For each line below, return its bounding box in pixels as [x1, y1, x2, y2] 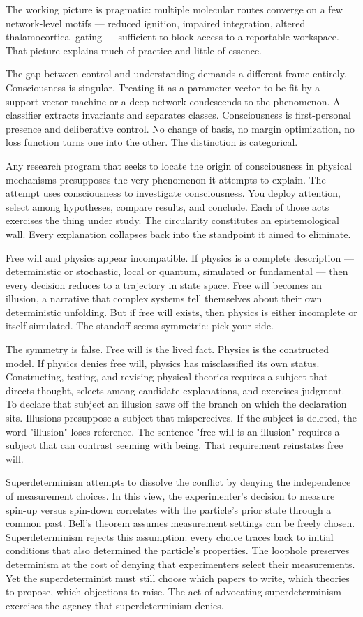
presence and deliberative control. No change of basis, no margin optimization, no [6, 121, 355, 135]
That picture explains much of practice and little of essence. [6, 43, 262, 57]
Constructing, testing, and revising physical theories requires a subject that [6, 369, 328, 384]
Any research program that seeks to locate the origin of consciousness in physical [6, 158, 352, 172]
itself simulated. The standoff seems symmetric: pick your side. [6, 318, 274, 333]
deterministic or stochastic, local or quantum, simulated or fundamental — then [6, 264, 348, 278]
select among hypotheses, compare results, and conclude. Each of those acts [6, 199, 329, 214]
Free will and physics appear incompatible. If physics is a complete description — [6, 250, 354, 265]
